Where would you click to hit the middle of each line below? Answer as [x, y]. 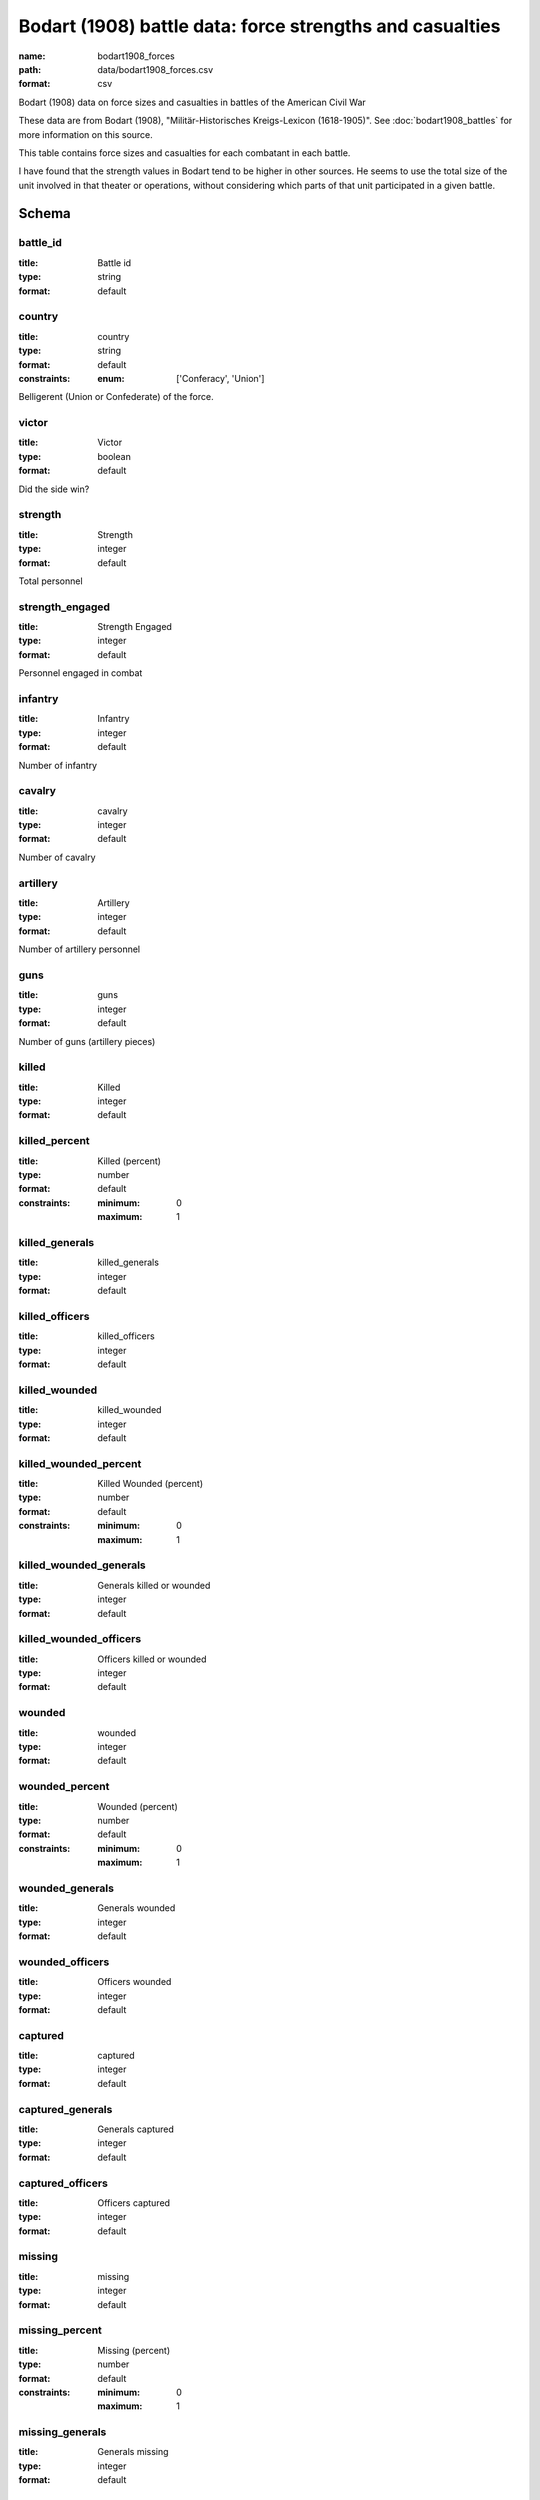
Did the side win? [54, 489]
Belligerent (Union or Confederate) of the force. [116, 397]
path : [30, 69]
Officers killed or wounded [152, 1659]
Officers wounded [134, 1982]
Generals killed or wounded [154, 1585]
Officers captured [133, 2202]
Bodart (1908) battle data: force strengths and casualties [259, 26]
